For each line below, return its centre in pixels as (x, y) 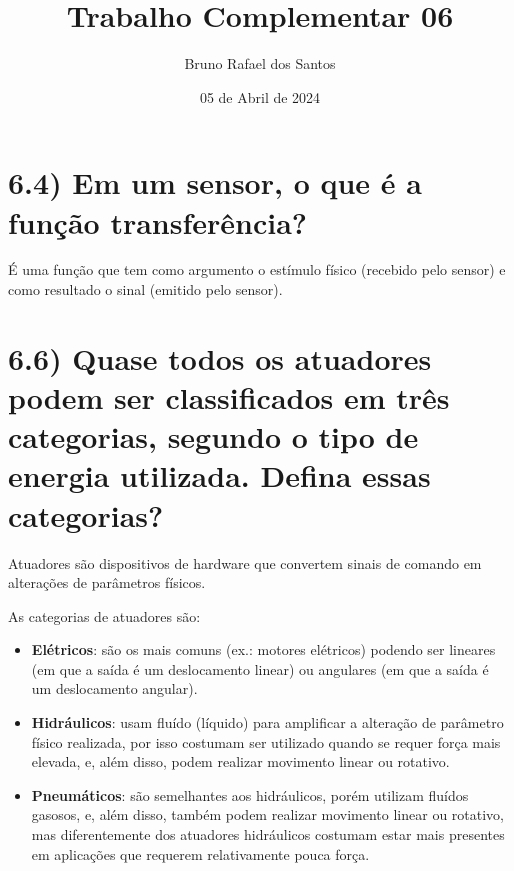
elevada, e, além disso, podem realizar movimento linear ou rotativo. (240, 761)
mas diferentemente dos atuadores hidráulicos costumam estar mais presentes (268, 834)
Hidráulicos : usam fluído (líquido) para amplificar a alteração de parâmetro (267, 722)
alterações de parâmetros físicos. (107, 582)
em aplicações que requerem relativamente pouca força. (200, 853)
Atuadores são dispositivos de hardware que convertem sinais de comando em (245, 562)
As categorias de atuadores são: (104, 615)
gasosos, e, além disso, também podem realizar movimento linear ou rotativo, (268, 814)
